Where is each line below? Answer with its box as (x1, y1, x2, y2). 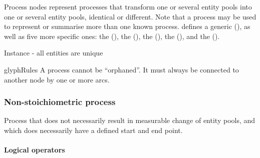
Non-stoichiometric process (4, 95, 116, 108)
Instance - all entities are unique (4, 47, 103, 58)
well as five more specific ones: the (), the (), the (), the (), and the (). (4, 30, 220, 41)
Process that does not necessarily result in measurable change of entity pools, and (4, 115, 255, 125)
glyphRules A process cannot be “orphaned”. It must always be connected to (4, 64, 239, 74)
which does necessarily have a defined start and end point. (4, 124, 183, 135)
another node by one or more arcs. (4, 74, 110, 84)
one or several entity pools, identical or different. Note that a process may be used (4, 11, 256, 21)
